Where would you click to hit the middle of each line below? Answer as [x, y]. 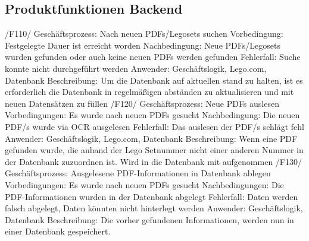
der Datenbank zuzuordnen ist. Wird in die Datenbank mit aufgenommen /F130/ [153, 161]
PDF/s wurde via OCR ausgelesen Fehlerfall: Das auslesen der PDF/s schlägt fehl [154, 126]
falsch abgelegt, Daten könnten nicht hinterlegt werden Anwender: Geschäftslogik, [154, 208]
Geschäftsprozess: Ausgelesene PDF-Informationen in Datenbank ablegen [138, 173]
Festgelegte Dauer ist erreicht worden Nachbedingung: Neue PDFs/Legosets [143, 45]
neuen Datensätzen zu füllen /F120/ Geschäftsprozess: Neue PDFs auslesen [142, 103]
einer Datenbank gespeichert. [58, 231]
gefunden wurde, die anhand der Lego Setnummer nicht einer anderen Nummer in [154, 150]
